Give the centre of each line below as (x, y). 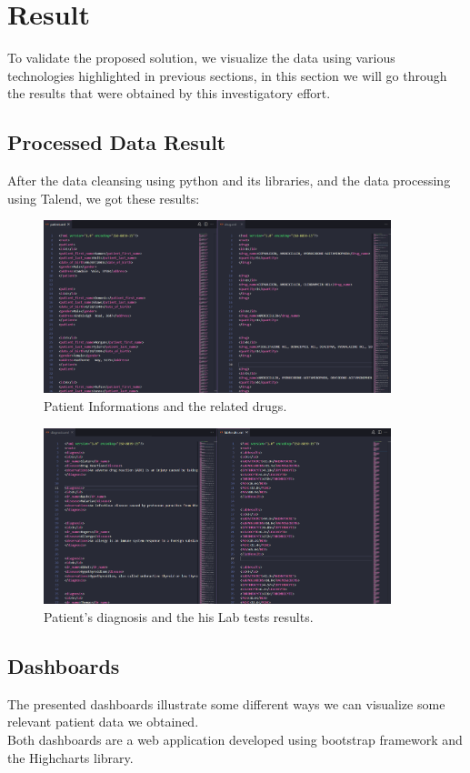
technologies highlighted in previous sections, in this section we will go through (227, 75)
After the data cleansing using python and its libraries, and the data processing (229, 181)
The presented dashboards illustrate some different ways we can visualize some (226, 703)
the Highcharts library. (70, 757)
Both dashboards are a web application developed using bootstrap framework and (235, 740)
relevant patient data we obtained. (103, 722)
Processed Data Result (117, 142)
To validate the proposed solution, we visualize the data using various (201, 58)
